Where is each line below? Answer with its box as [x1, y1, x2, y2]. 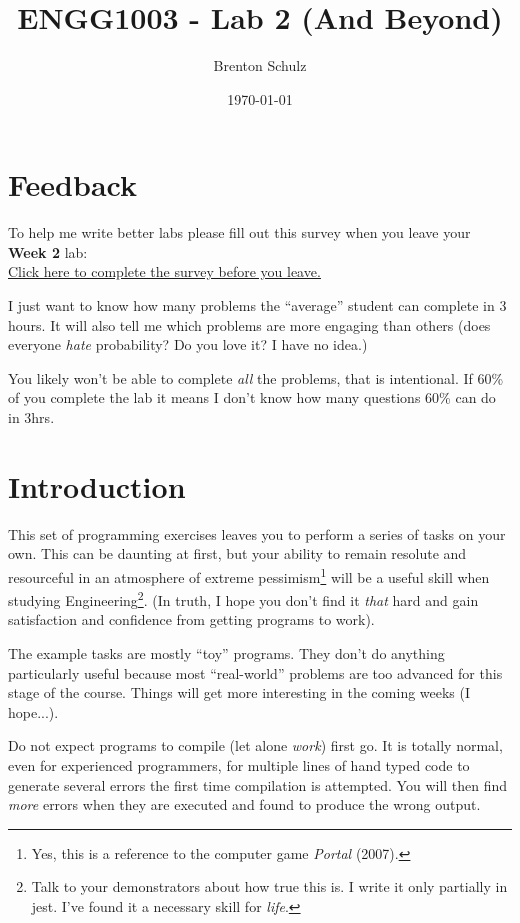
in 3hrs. [8, 407, 55, 427]
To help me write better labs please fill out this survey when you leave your [8, 222, 471, 243]
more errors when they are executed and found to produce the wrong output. [8, 794, 481, 815]
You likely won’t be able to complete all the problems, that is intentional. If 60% [8, 367, 504, 388]
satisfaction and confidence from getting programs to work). [8, 609, 375, 630]
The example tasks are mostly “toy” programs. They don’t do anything [8, 643, 445, 663]
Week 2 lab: [8, 241, 88, 262]
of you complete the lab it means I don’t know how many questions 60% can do [8, 387, 496, 408]
